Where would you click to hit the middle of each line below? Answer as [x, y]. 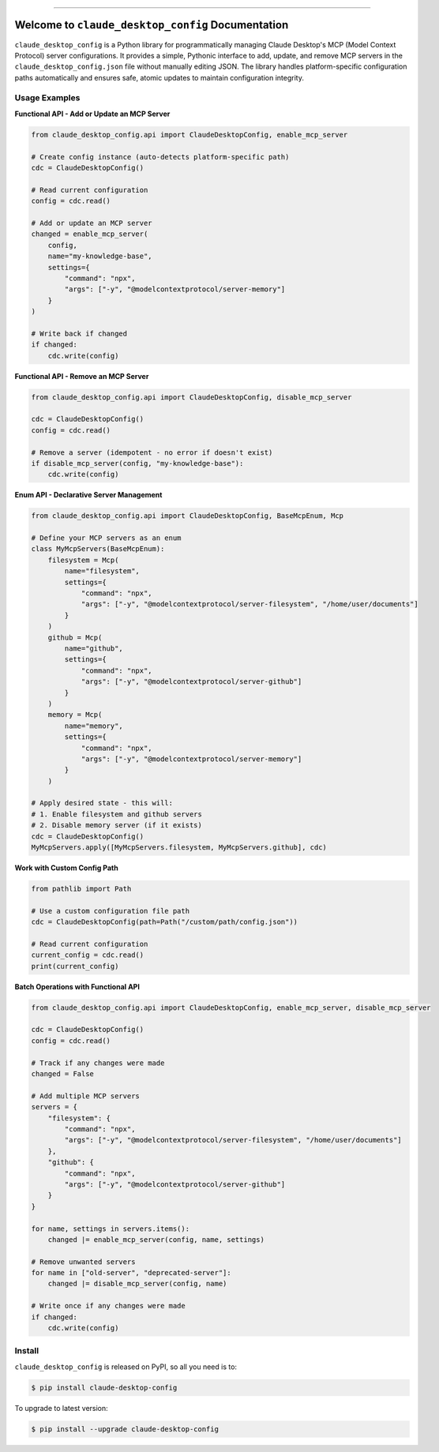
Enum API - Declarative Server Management [88, 495]
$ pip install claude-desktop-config [104, 1387]
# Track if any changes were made [98, 1063]
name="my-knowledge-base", [100, 256]
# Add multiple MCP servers [85, 1096]
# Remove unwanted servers [83, 1262]
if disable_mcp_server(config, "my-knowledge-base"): [137, 463]
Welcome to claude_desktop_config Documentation [152, 25]
